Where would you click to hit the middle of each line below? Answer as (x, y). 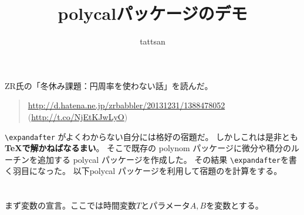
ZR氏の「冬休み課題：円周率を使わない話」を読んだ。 (109, 85)
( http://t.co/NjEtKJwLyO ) (78, 116)
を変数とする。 (235, 205)
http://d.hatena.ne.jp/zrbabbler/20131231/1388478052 (126, 105)
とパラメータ (165, 205)
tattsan (153, 41)
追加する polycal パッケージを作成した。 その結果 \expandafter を (163, 159)
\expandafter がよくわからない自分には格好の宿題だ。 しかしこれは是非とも (152, 136)
